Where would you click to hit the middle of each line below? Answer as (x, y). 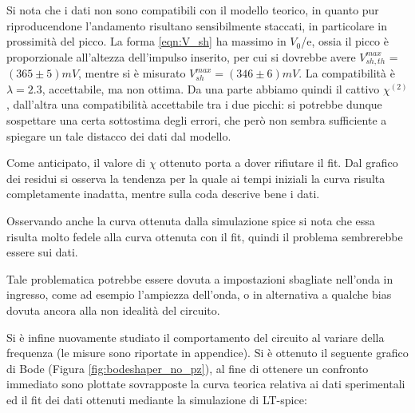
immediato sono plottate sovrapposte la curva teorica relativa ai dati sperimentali (206, 384)
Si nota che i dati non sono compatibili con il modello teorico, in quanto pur (193, 10)
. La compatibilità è (347, 73)
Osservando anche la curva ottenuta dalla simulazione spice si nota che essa (191, 220)
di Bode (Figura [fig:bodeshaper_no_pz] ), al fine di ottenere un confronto (188, 368)
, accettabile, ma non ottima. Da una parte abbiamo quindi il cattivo (211, 88)
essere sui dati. (42, 252)
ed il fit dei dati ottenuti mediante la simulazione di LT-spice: (157, 399)
